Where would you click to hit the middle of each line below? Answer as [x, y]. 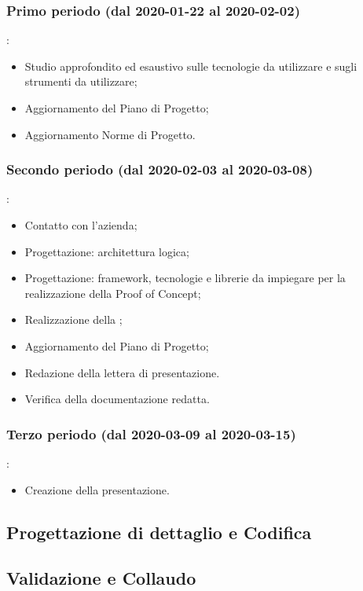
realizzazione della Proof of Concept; [113, 293]
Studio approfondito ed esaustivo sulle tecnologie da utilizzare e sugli [191, 66]
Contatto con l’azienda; [81, 225]
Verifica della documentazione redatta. [117, 399]
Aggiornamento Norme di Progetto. [110, 134]
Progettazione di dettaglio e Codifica [159, 532]
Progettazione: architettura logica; [107, 251]
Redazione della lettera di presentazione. [122, 372]
